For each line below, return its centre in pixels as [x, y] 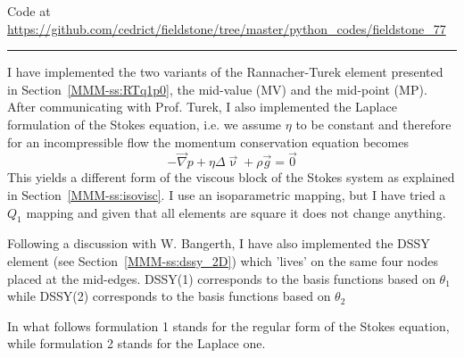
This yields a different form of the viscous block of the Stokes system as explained [231, 177]
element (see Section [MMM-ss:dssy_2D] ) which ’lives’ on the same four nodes [223, 260]
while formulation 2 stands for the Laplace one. [137, 343]
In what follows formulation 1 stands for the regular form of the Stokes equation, [228, 325]
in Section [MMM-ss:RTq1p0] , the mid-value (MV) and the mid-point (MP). [217, 89]
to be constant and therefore [373, 124]
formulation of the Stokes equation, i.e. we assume [145, 124]
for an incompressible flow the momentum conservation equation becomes [208, 142]
